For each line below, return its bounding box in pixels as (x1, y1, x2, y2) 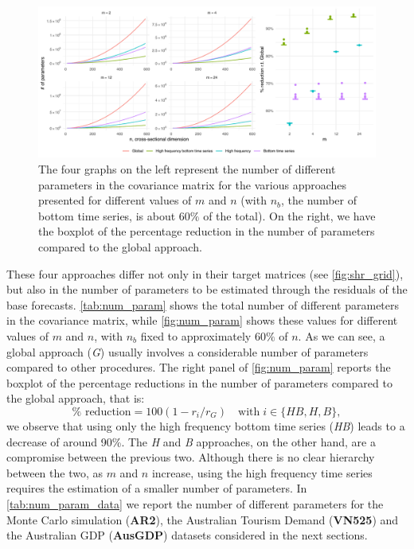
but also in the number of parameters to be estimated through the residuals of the (6, 281, 408, 298)
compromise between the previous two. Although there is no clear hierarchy (6, 449, 375, 465)
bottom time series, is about (38, 207, 176, 224)
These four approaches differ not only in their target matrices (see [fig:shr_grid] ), (6, 265, 404, 282)
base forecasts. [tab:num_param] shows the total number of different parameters (6, 296, 400, 313)
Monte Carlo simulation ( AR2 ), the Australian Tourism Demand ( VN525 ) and (6, 511, 399, 528)
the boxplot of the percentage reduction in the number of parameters (38, 223, 375, 239)
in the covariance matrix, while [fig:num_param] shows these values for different (6, 312, 398, 329)
